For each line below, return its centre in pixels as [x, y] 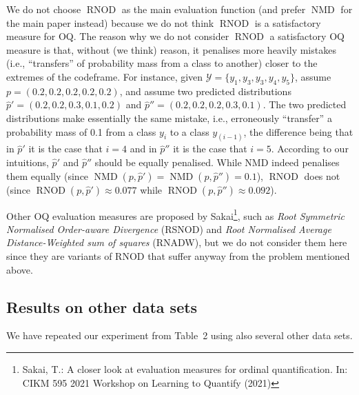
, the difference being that [298, 131]
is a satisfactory [288, 22]
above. [20, 269]
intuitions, [28, 162]
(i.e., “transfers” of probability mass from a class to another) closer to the [162, 63]
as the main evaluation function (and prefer [214, 9]
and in [143, 149]
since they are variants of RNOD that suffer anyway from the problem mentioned [178, 256]
